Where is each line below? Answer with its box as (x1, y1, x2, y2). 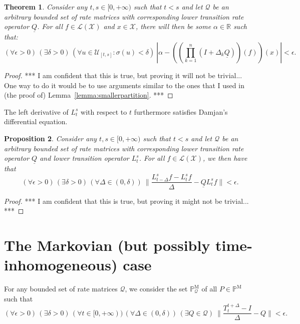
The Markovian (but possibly (4, 234, 210, 255)
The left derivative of (4, 106, 69, 117)
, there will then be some (135, 21, 211, 32)
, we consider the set (125, 283, 188, 294)
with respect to (81, 106, 127, 117)
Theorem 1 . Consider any (4, 2, 88, 12)
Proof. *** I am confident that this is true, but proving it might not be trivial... (4, 195, 249, 206)
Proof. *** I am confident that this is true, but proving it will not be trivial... (4, 70, 242, 80)
